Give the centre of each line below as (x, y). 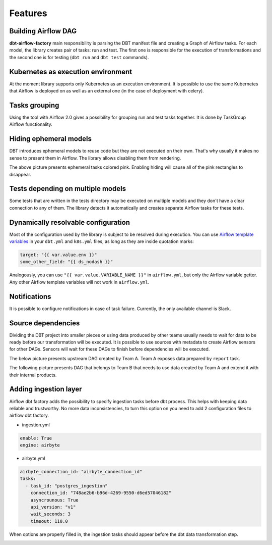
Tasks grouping (34, 105)
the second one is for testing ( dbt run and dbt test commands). (79, 57)
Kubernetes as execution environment (71, 71)
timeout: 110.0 (49, 521)
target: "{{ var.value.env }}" (59, 255)
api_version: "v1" (53, 507)
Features (28, 13)
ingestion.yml (36, 425)
